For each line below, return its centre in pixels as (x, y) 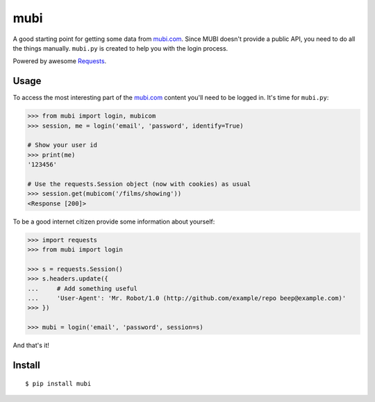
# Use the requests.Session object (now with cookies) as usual (139, 184)
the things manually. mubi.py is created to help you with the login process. (120, 48)
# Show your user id (62, 145)
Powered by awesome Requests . (60, 61)
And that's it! (31, 345)
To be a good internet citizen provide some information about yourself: (114, 221)
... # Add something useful (83, 288)
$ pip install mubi (58, 383)
